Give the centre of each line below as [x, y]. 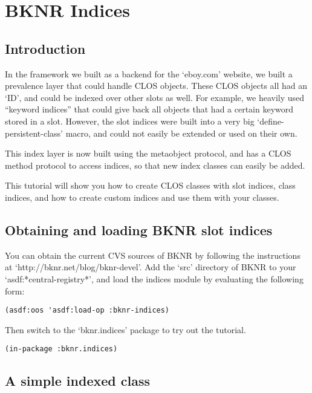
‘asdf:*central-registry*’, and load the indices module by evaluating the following [154, 278]
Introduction [45, 48]
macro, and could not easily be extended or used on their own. [181, 133]
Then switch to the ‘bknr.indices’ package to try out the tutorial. [125, 329]
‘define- [271, 121]
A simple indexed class [77, 381]
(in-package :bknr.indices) [61, 349]
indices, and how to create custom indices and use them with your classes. [142, 197]
